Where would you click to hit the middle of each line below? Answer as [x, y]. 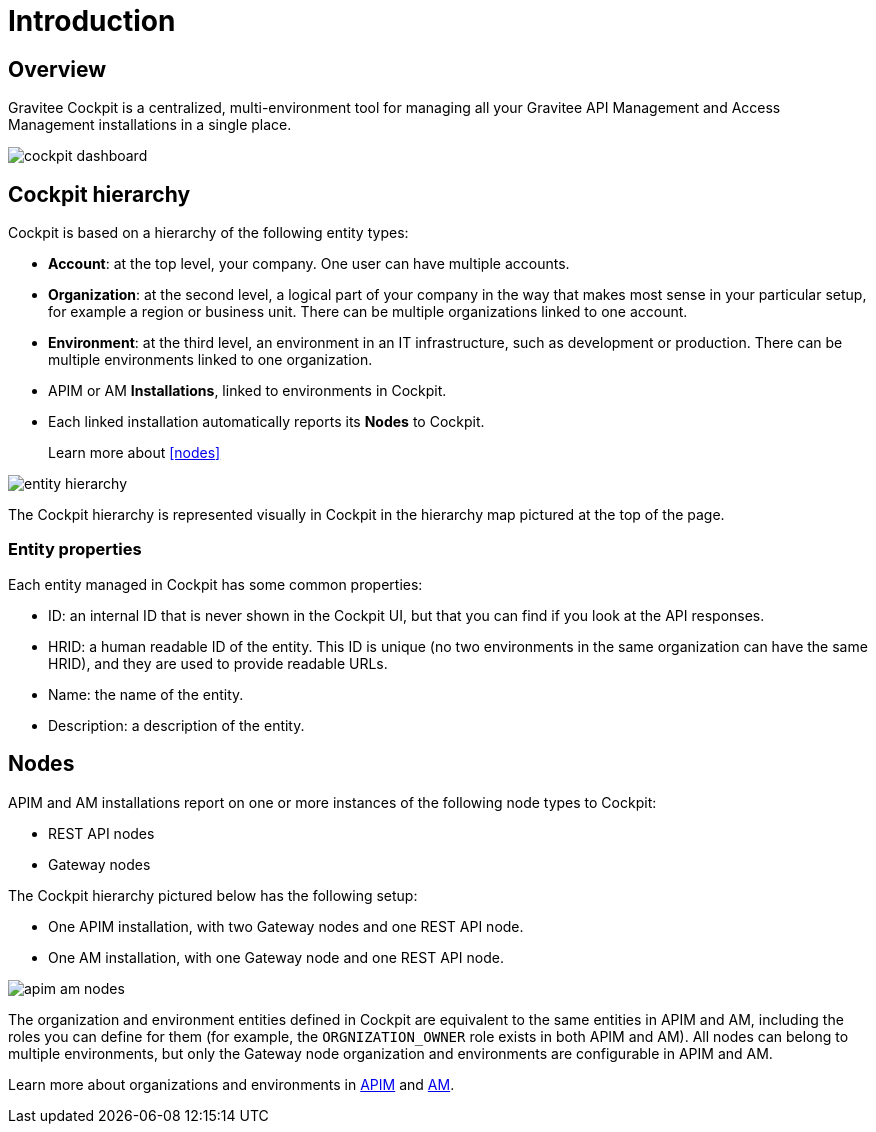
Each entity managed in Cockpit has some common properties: [215, 584]
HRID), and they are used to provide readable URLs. [218, 663]
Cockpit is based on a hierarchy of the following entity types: [208, 233]
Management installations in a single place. [150, 125]
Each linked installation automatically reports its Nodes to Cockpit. [266, 422]
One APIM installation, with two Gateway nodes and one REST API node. [286, 926]
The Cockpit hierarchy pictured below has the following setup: [213, 895]
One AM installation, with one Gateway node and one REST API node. [276, 957]
